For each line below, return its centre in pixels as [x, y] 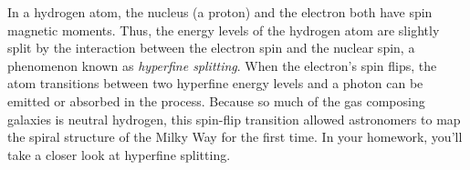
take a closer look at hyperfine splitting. [119, 154]
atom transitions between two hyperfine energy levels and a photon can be [215, 83]
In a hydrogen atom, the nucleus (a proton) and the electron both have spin [220, 12]
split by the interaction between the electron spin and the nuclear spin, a [211, 48]
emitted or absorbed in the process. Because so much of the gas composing [216, 100]
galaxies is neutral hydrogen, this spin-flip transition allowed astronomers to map [234, 119]
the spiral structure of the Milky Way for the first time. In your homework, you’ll [235, 137]
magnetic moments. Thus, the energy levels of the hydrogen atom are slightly [224, 30]
